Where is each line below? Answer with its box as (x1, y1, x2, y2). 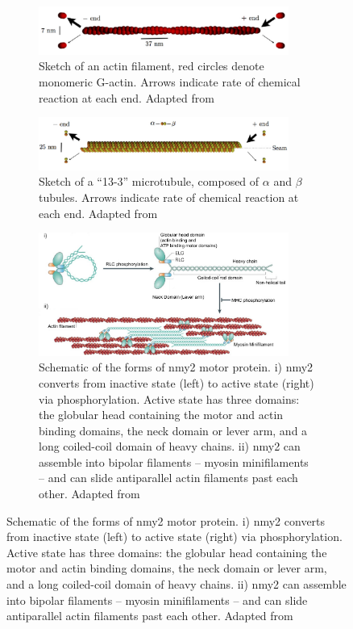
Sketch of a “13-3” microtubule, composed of (39, 173, 260, 190)
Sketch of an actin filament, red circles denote (39, 57, 264, 74)
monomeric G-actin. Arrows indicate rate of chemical (39, 73, 301, 90)
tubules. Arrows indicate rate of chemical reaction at (39, 188, 299, 205)
